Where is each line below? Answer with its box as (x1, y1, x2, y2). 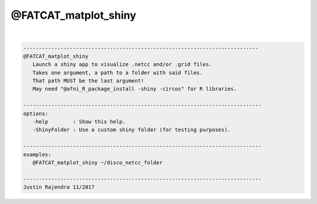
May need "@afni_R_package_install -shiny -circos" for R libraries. (32, 85, 237, 92)
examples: (23, 151, 52, 158)
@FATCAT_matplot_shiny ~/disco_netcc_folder (32, 160, 163, 166)
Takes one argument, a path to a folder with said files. (32, 69, 203, 76)
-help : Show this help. (32, 119, 126, 125)
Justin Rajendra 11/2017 (23, 184, 95, 191)
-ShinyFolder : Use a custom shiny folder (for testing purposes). (32, 126, 231, 133)
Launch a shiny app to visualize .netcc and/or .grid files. (32, 61, 213, 68)
